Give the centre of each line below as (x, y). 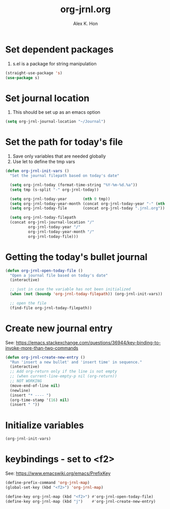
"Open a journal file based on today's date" (59, 275)
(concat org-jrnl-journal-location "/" (52, 222)
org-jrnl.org (86, 9)
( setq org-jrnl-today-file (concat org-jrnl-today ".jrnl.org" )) (88, 208)
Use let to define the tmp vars (44, 162)
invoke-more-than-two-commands (42, 348)
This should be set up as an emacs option (56, 112)
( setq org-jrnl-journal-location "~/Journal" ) (55, 122)
